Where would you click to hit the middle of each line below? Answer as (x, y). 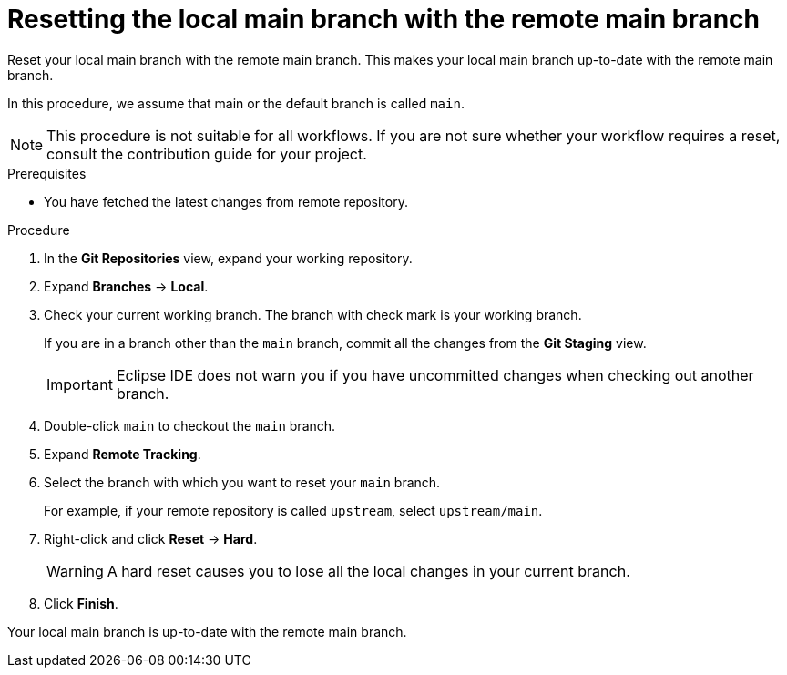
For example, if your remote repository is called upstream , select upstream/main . (293, 510)
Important (80, 384)
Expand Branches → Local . (126, 286)
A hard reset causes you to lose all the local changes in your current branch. (368, 571)
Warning (75, 571)
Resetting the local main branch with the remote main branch (384, 19)
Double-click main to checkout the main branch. (190, 425)
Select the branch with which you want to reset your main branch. (242, 482)
